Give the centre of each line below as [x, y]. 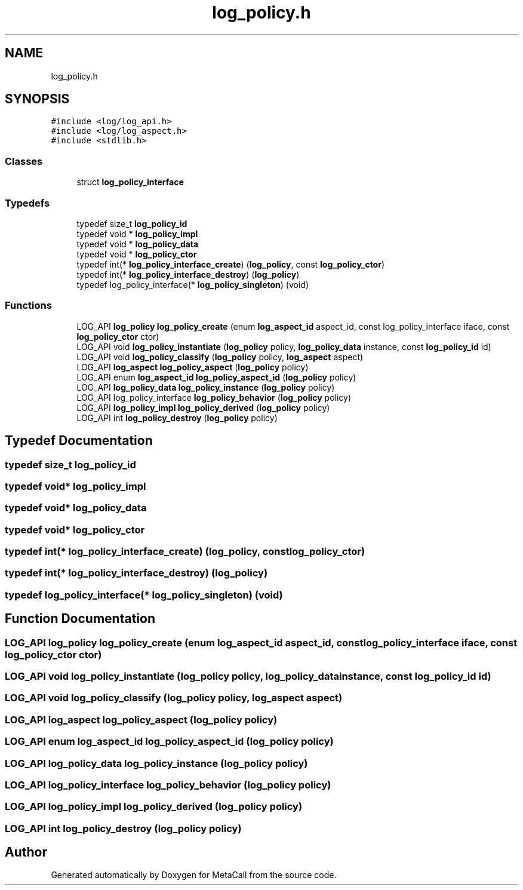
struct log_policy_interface [130, 182]
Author [26, 852]
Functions [28, 306]
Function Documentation [80, 619]
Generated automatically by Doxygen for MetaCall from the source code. [194, 875]
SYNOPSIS [37, 99]
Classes [24, 161]
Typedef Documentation [79, 441]
